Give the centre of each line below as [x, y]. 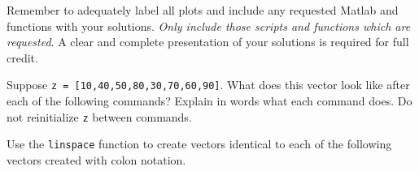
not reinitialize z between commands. [99, 116]
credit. [22, 57]
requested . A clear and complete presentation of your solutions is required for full [208, 42]
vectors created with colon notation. [96, 159]
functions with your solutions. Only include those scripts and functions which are [209, 26]
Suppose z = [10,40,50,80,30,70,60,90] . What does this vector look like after [208, 85]
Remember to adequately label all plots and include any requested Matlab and [203, 10]
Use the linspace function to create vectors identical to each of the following [199, 144]
